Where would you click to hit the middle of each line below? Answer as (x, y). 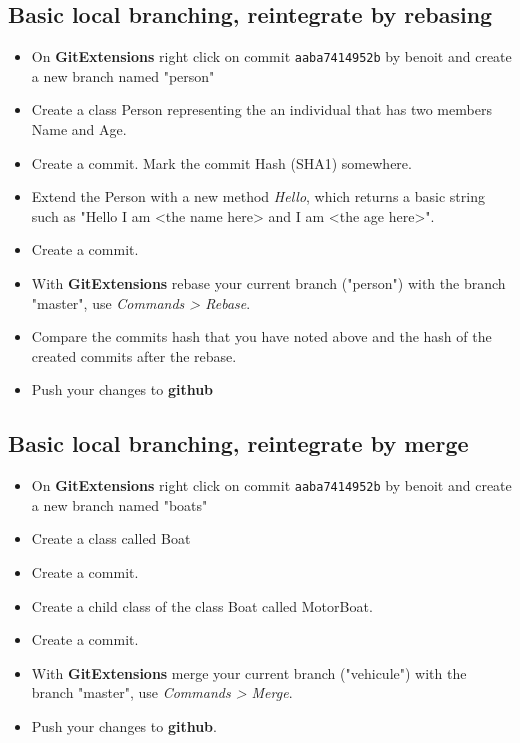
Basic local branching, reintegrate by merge (238, 443)
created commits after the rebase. (134, 355)
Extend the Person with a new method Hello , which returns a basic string (258, 196)
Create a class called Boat (111, 538)
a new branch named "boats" (119, 504)
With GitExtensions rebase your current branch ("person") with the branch (268, 283)
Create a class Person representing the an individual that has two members (261, 109)
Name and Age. (79, 129)
